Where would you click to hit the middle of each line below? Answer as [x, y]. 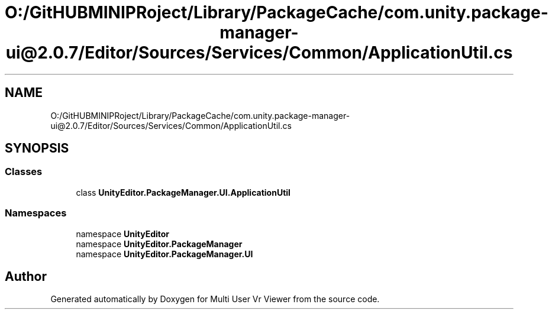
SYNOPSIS [37, 148]
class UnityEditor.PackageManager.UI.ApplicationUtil [183, 192]
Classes [24, 172]
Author [26, 276]
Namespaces [36, 213]
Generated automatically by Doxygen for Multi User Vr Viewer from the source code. [215, 299]
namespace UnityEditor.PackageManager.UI [164, 254]
